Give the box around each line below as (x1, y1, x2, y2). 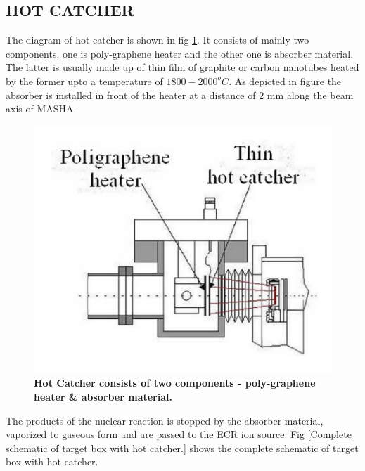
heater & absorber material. (34, 389, 172, 404)
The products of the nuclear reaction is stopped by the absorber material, (6, 413, 324, 427)
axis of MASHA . (6, 101, 77, 116)
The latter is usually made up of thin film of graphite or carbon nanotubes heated (6, 60, 359, 75)
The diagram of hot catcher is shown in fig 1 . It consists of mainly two (6, 32, 309, 47)
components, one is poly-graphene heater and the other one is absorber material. (6, 46, 354, 60)
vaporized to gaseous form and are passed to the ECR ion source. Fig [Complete (6, 427, 352, 441)
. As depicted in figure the (229, 73, 342, 88)
